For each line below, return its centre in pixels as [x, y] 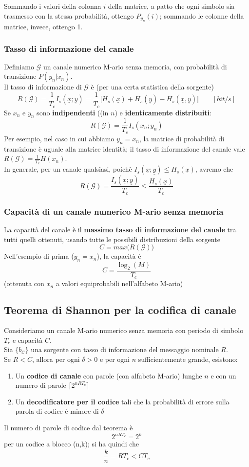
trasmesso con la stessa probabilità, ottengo [69, 15]
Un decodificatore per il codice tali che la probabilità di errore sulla [122, 401]
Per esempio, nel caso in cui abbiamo [59, 138]
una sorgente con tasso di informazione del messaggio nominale [125, 349]
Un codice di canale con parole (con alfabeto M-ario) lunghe [109, 375]
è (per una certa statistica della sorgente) [152, 87]
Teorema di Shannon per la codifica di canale [120, 310]
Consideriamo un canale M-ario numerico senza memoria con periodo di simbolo [124, 330]
